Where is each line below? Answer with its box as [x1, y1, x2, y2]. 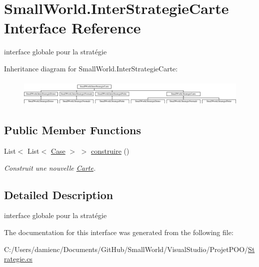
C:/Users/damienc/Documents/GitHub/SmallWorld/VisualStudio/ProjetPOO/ [4, 244, 248, 254]
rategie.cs [4, 254, 32, 264]
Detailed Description [4, 187, 113, 202]
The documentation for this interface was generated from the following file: [4, 227, 233, 237]
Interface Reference [4, 17, 141, 38]
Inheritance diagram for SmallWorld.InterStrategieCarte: [4, 63, 178, 73]
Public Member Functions [4, 122, 141, 138]
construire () [91, 145, 129, 156]
